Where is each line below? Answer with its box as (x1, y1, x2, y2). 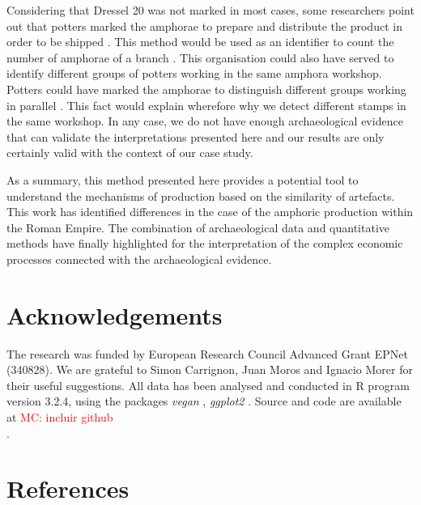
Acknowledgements (6, 298, 223, 331)
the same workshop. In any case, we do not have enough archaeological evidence (6, 112, 403, 129)
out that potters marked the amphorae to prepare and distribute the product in (6, 17, 402, 34)
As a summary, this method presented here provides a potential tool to (6, 171, 359, 188)
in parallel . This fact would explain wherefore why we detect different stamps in (6, 96, 406, 113)
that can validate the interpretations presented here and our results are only (6, 128, 385, 145)
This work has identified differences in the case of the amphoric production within (6, 203, 414, 220)
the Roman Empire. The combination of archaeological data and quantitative (6, 219, 389, 236)
